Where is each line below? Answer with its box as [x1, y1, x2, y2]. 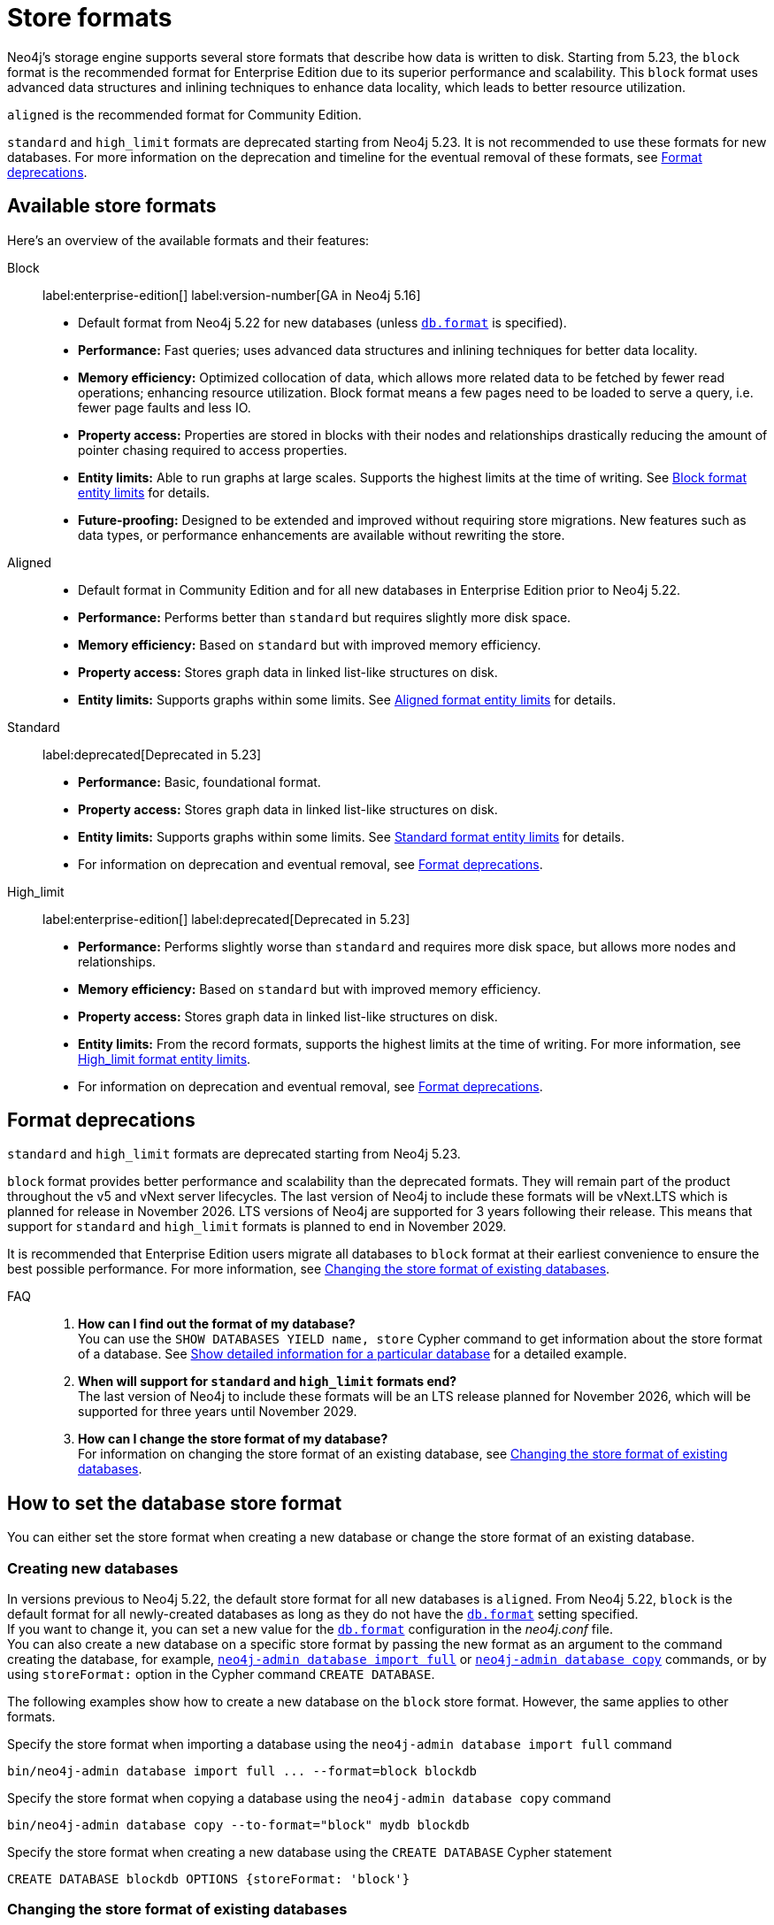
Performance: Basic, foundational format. [78, 774, 321, 789]
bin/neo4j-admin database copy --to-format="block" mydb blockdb [7, 1818, 470, 1833]
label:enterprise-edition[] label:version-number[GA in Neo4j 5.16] [42, 287, 421, 303]
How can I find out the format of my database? [78, 1316, 356, 1332]
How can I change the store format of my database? [78, 1431, 388, 1447]
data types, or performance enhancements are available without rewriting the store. [78, 527, 565, 543]
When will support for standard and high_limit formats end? [78, 1374, 457, 1390]
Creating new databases [7, 1559, 179, 1577]
